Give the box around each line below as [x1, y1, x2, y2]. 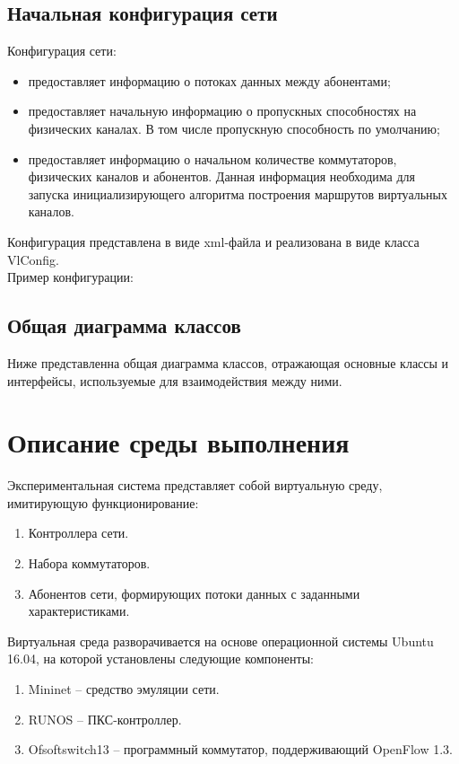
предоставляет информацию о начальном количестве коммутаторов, [28, 149, 397, 168]
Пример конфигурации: [7, 268, 134, 286]
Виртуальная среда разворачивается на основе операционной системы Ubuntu [7, 631, 434, 650]
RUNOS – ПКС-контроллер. [28, 709, 182, 728]
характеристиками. [28, 602, 130, 620]
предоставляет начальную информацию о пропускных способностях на [28, 101, 417, 120]
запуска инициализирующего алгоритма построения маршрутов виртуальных [28, 184, 447, 203]
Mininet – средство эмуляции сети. [28, 680, 220, 698]
